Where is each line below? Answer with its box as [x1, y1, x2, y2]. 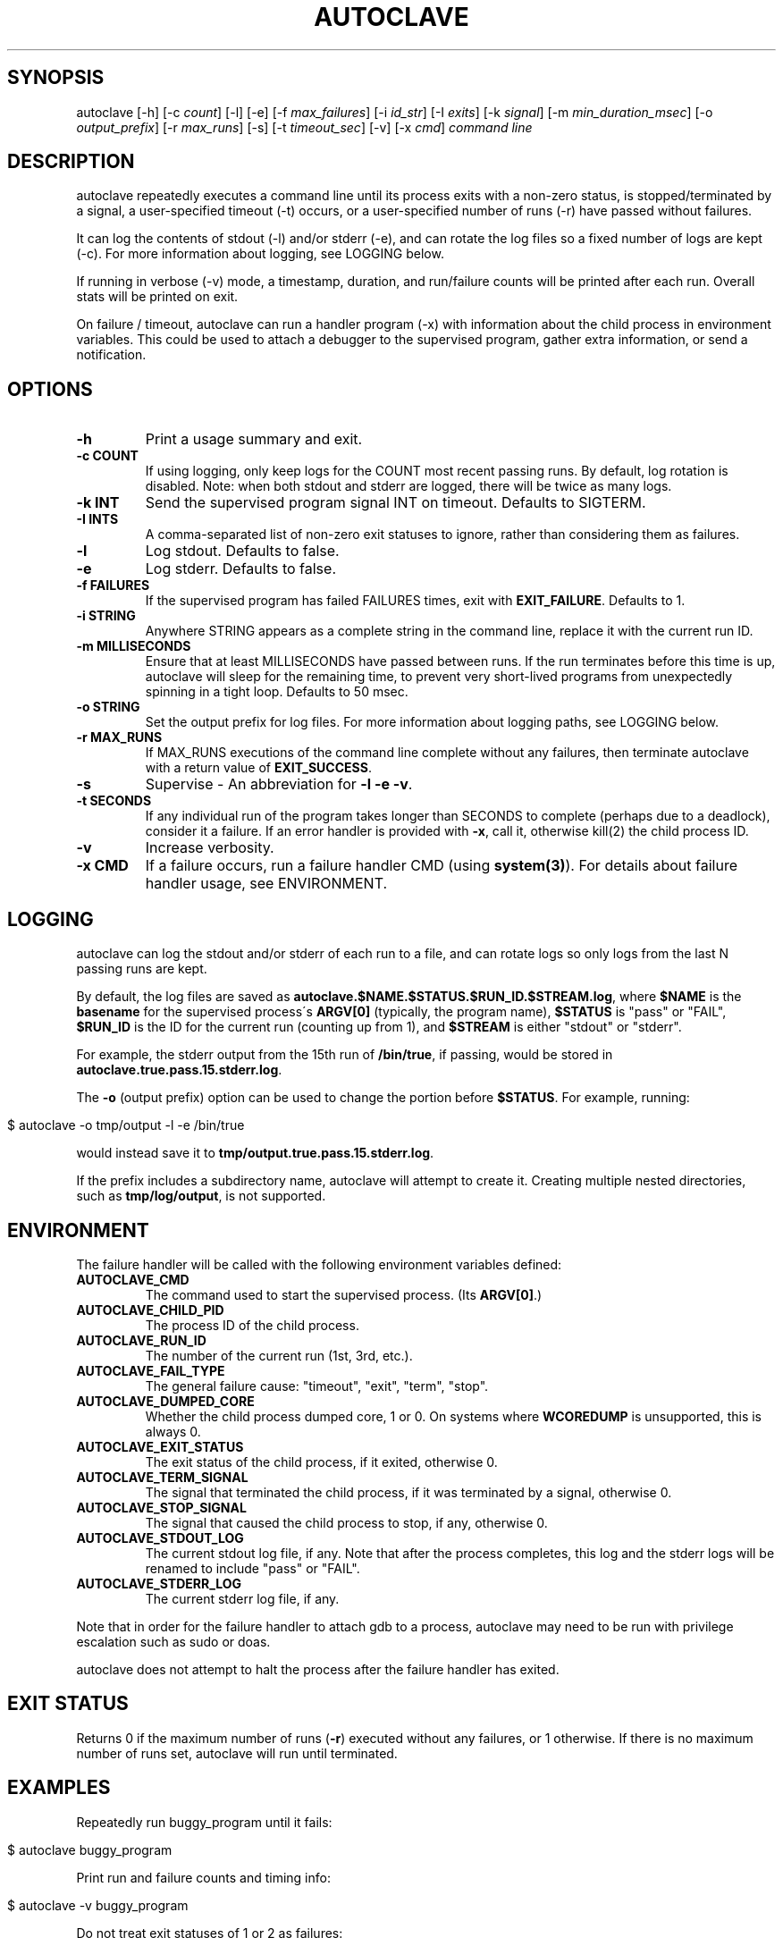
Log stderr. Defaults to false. [145, 560, 336, 578]
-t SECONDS [76, 793, 152, 809]
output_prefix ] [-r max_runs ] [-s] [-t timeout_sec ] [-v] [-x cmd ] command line [76, 119, 533, 135]
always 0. [145, 1423, 201, 1439]
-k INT [76, 493, 120, 512]
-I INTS [76, 511, 119, 527]
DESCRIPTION [7, 150, 135, 173]
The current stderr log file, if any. [145, 1590, 340, 1606]
